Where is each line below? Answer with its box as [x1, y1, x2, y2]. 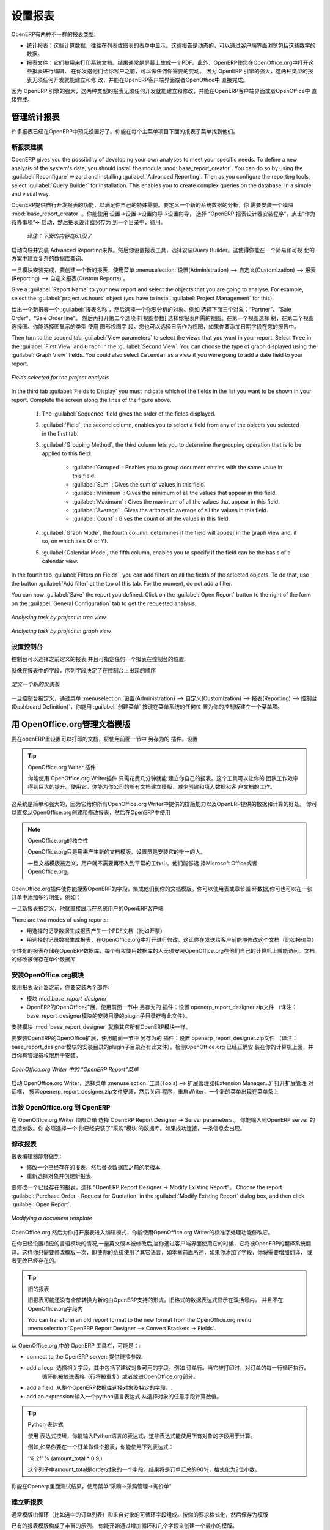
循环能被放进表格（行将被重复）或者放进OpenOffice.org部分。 [42, 1373, 199, 1380]
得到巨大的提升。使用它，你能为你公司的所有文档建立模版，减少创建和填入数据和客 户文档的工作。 [28, 783, 276, 791]
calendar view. [42, 557, 79, 564]
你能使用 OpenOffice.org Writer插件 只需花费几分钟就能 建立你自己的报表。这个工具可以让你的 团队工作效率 [28, 775, 299, 782]
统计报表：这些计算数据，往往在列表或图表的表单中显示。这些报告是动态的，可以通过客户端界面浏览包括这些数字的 [26, 42, 316, 49]
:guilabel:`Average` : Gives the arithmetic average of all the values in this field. [72, 507, 268, 513]
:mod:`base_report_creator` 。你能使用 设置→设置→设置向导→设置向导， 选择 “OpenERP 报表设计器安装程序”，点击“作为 [11, 210, 316, 217]
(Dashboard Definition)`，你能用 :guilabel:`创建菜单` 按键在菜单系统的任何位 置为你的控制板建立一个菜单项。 [11, 703, 284, 710]
